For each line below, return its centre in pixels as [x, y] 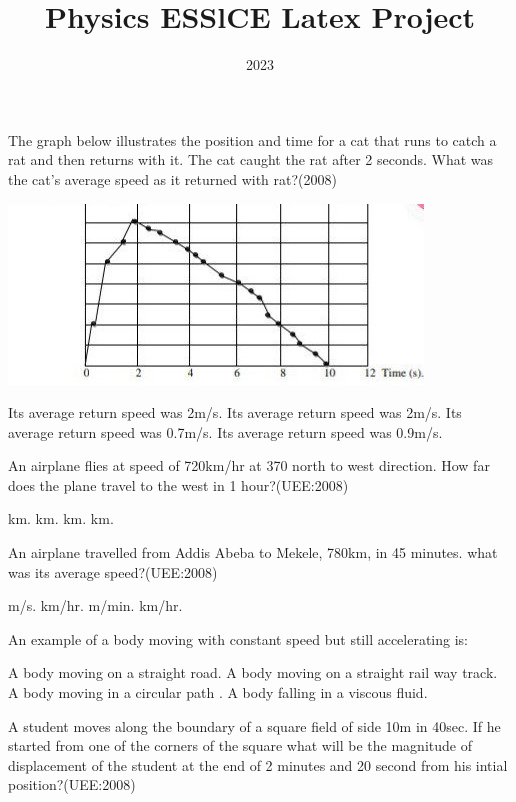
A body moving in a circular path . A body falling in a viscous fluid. [218, 692]
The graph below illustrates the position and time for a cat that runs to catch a [252, 139]
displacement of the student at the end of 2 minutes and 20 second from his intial [258, 764]
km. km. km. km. [61, 518]
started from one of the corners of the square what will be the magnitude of [240, 745]
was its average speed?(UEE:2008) [113, 571]
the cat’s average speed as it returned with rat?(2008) [172, 178]
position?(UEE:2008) [72, 784]
